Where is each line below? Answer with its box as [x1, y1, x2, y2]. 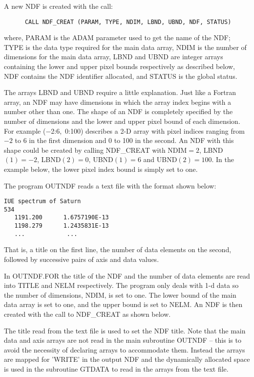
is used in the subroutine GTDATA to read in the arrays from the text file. [4, 363, 229, 374]
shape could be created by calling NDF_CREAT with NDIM [4, 144, 187, 155]
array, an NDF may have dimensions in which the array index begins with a [4, 96, 232, 107]
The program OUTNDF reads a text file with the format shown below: [4, 180, 216, 190]
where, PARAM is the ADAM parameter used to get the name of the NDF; [4, 32, 231, 43]
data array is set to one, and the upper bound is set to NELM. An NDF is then [4, 299, 243, 309]
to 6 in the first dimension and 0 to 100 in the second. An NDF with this [15, 135, 234, 145]
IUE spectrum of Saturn [4, 198, 81, 205]
